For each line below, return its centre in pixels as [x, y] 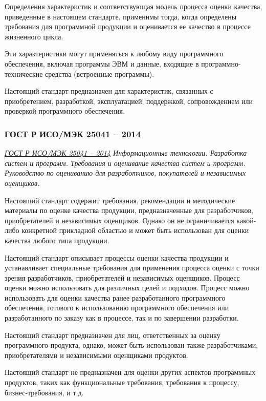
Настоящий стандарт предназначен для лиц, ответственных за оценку [113, 335]
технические [24, 73]
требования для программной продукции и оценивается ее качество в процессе [128, 26]
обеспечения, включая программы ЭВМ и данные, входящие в [102, 63]
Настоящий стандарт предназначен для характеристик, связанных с [109, 91]
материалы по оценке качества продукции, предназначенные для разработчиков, [129, 210]
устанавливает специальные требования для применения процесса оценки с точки [132, 268]
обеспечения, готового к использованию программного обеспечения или [117, 308]
